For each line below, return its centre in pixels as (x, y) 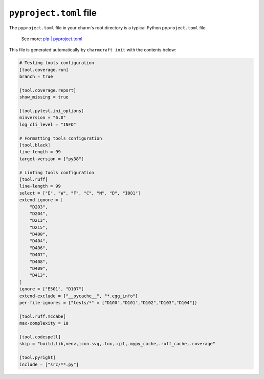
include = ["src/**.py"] (49, 364)
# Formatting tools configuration (61, 138)
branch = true (36, 77)
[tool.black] (35, 145)
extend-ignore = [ (41, 200)
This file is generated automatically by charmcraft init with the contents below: (93, 50)
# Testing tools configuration (57, 63)
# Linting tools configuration (57, 172)
